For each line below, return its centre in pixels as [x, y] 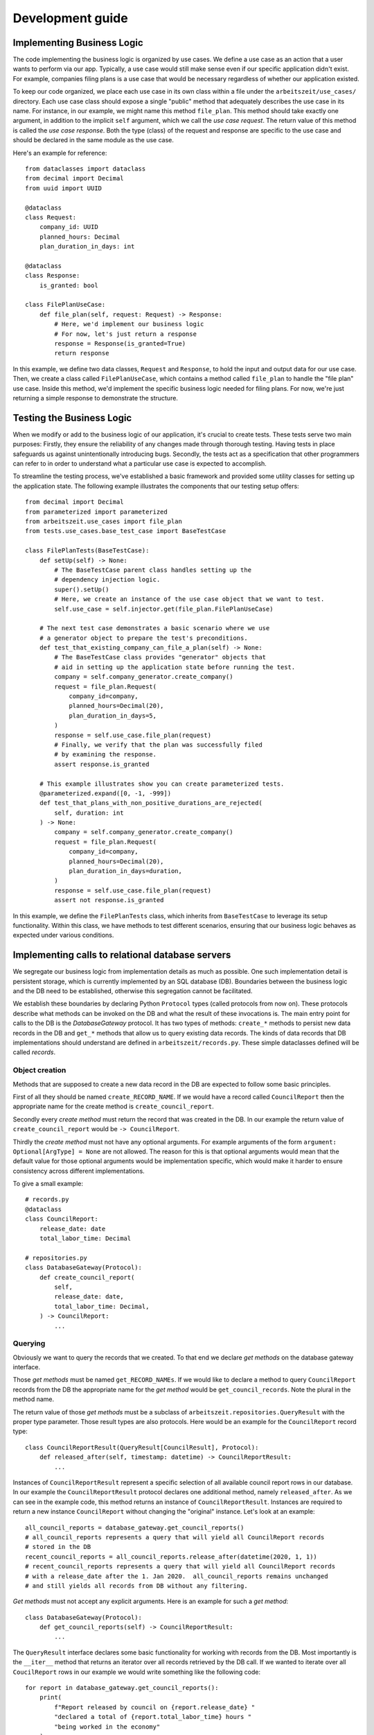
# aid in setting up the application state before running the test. [175, 667]
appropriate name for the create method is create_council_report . [113, 1106]
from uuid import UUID [64, 188]
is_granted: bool [69, 285]
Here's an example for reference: [60, 153]
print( [51, 1698]
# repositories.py [56, 1258]
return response [82, 353]
